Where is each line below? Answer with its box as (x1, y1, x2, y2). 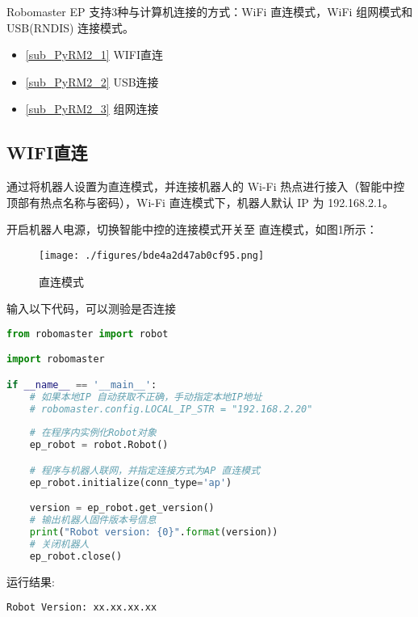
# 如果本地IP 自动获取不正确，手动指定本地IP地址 (29, 391, 262, 403)
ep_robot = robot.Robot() (29, 439, 169, 451)
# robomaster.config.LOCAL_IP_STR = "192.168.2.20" (29, 403, 313, 415)
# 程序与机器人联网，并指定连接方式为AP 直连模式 (29, 464, 261, 476)
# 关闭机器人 (29, 538, 90, 550)
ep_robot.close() (29, 550, 123, 562)
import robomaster (6, 353, 105, 366)
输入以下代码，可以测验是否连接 (6, 300, 176, 317)
